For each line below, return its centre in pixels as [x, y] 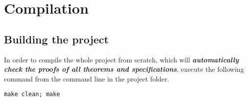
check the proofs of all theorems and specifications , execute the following [124, 69]
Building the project [56, 39]
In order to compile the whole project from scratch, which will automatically [122, 59]
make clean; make [32, 94]
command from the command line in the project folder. [87, 78]
